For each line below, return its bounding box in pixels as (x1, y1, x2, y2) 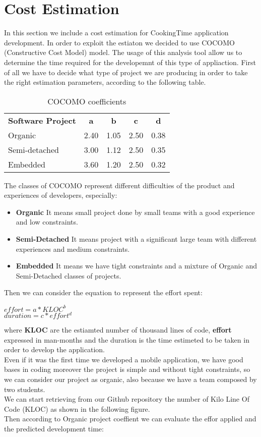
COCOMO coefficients (47, 95, 126, 107)
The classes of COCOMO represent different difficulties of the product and (4, 180, 235, 190)
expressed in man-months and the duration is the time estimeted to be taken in (4, 334, 249, 345)
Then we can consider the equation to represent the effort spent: (4, 287, 203, 298)
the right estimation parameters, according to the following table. (4, 77, 206, 87)
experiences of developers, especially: (4, 190, 117, 200)
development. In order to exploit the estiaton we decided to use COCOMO (4, 37, 235, 47)
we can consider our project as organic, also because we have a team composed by (4, 374, 257, 384)
